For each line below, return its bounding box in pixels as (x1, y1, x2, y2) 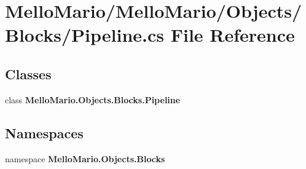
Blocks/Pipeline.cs (5, 22, 165, 47)
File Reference (170, 22, 295, 47)
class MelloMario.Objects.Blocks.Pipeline (5, 93, 181, 106)
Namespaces (5, 123, 84, 142)
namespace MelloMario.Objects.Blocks (5, 152, 165, 165)
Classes (5, 64, 52, 83)
